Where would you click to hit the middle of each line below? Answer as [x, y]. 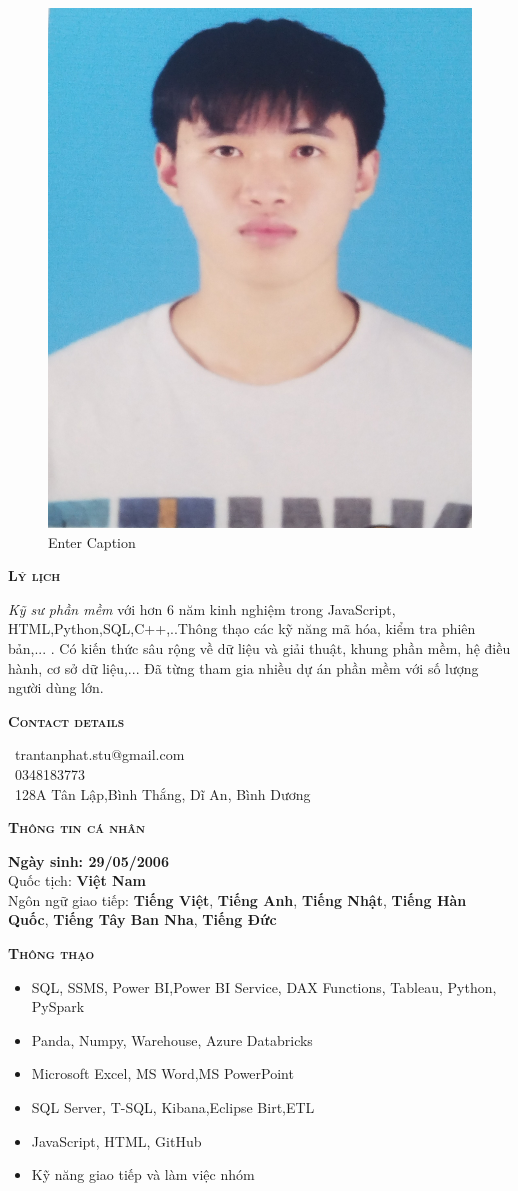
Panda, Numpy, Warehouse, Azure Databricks [172, 1039]
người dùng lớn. [56, 687]
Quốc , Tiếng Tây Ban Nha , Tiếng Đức [142, 919]
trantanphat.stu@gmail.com [100, 754]
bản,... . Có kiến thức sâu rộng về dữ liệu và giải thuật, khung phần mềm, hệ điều [259, 647]
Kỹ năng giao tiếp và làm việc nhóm [143, 1174]
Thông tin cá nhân [77, 827]
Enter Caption [92, 541]
